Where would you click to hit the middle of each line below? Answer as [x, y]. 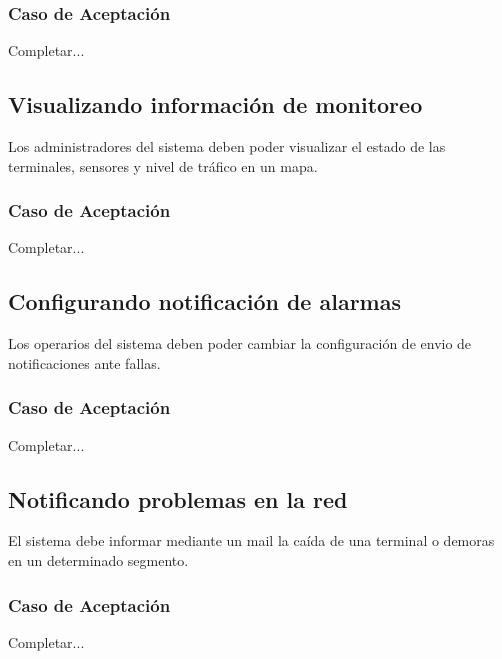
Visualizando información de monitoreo [215, 104]
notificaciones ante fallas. [84, 362]
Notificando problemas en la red [178, 498]
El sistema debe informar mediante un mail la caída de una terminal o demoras [251, 540]
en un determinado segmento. [98, 560]
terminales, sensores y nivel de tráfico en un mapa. [163, 165]
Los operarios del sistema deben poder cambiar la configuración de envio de [240, 343]
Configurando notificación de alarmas [204, 301]
